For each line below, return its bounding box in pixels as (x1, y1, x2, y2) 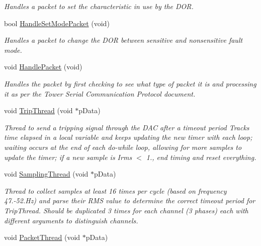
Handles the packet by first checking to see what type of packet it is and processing (4, 78, 256, 89)
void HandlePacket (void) (4, 61, 82, 72)
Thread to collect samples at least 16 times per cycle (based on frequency (4, 185, 227, 196)
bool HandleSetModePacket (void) (4, 18, 110, 28)
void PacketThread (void (4, 232, 80, 242)
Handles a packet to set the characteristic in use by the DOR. (4, 1, 194, 11)
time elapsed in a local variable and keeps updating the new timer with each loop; (4, 132, 252, 142)
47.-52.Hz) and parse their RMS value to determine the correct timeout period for (4, 195, 255, 206)
